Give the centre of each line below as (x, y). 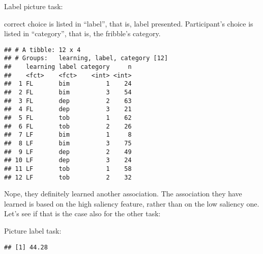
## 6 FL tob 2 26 (68, 126)
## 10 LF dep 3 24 (68, 160)
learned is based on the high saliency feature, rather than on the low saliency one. (132, 203)
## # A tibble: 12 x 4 (42, 50)
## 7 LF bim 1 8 (68, 135)
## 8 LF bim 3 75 (68, 143)
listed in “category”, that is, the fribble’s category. (82, 33)
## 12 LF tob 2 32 (68, 177)
